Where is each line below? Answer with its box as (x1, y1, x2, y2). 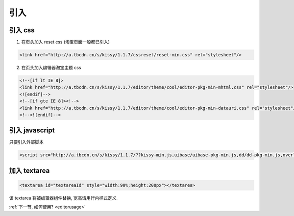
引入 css (9, 26, 35, 34)
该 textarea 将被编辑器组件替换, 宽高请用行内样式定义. (9, 195, 118, 201)
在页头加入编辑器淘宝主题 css (21, 65, 81, 71)
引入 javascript (9, 126, 55, 135)
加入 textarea (9, 167, 50, 175)
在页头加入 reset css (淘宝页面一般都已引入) (21, 39, 110, 45)
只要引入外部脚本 (9, 139, 44, 145)
